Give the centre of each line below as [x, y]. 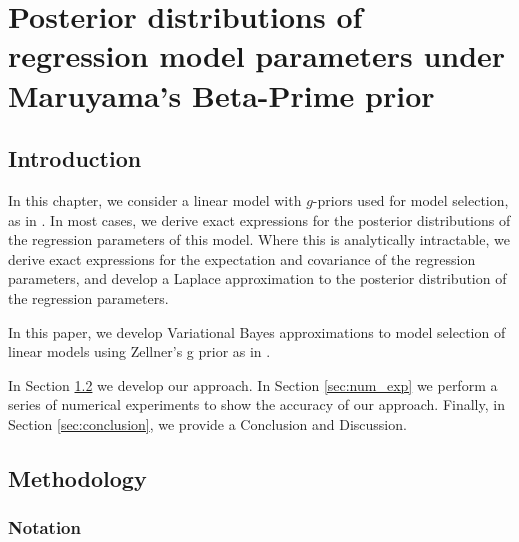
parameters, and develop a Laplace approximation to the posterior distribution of [257, 278]
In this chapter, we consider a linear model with [155, 199]
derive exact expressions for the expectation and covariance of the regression [242, 258]
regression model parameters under [257, 55]
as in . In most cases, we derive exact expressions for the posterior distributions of [259, 219]
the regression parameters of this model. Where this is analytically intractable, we [259, 239]
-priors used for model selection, [410, 199]
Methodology [77, 477]
